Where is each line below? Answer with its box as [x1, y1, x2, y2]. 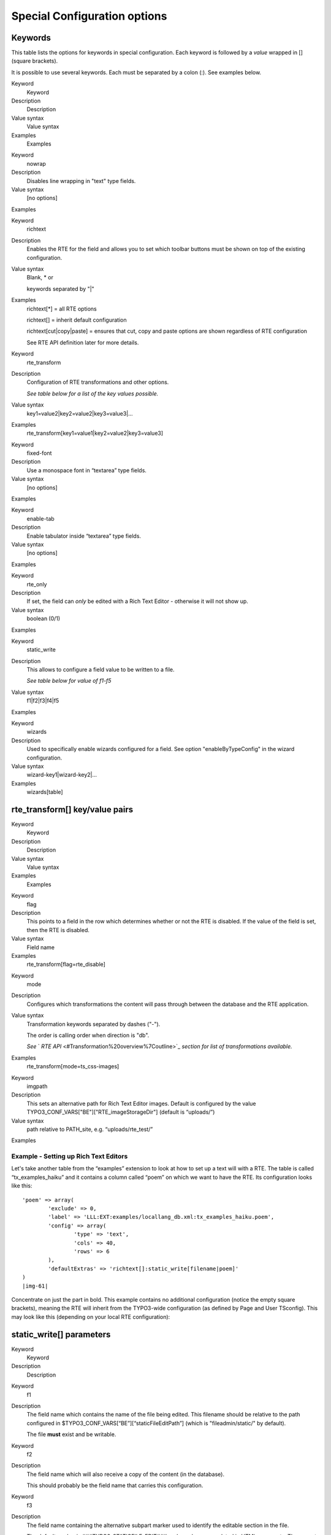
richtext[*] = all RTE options [26, 305, 97, 313]
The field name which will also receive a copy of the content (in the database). [26, 1471, 225, 1478]
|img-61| [22, 1282, 48, 1289]
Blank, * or [26, 274, 53, 281]
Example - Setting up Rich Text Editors [11, 1152, 128, 1160]
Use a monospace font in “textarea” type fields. [26, 467, 147, 474]
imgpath [26, 1082, 48, 1090]
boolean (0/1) [26, 615, 61, 623]
